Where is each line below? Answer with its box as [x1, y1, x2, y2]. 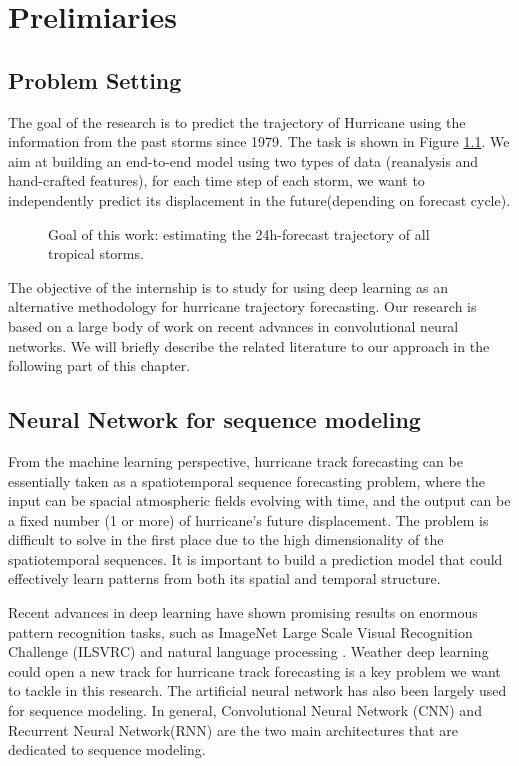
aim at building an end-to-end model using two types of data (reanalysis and [8, 150, 479, 171]
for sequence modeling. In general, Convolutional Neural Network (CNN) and [8, 700, 482, 721]
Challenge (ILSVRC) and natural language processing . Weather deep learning [8, 641, 489, 662]
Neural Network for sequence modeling [8, 404, 421, 435]
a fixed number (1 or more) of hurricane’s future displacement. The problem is [8, 509, 489, 530]
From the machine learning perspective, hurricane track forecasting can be [8, 450, 463, 471]
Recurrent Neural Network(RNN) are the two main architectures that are [8, 719, 458, 740]
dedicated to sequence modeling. [8, 739, 206, 760]
